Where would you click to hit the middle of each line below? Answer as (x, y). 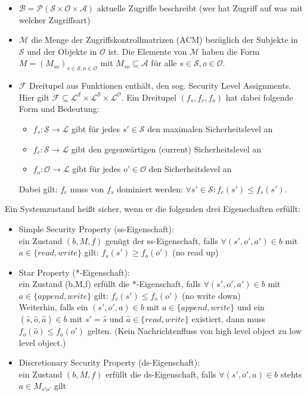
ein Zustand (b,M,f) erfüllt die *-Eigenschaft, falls (110, 284)
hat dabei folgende (259, 97)
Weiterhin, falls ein (53, 307)
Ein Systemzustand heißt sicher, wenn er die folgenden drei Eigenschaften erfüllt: (153, 209)
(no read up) (196, 252)
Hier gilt (34, 97)
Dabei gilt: (38, 188)
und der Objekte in (62, 51)
